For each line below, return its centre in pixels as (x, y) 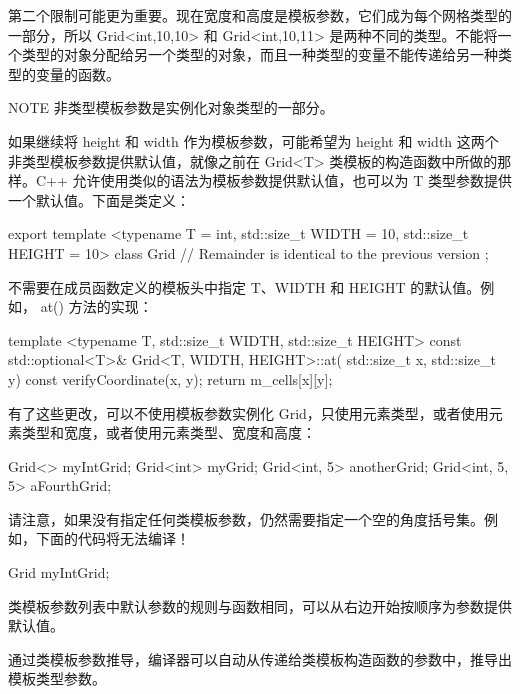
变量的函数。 (77, 73)
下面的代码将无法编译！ (112, 538)
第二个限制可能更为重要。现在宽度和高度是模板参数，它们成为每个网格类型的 (260, 15)
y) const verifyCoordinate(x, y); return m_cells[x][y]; (170, 378)
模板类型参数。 (57, 678)
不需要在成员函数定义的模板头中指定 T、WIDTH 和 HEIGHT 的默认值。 (244, 286)
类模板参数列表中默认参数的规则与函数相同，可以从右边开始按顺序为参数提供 (260, 605)
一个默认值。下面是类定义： (99, 199)
